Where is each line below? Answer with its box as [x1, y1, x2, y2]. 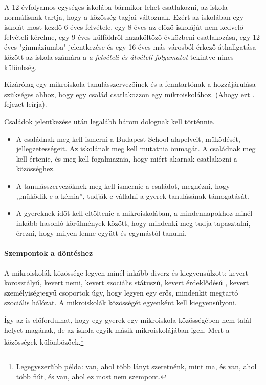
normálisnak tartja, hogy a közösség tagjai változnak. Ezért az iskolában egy [4, 11, 244, 22]
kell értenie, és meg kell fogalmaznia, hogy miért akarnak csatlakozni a [16, 153, 237, 164]
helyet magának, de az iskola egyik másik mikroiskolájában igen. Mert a [4, 324, 230, 335]
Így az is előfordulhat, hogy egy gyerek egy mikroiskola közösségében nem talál [4, 314, 251, 325]
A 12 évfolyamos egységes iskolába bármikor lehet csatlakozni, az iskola [4, 2, 228, 12]
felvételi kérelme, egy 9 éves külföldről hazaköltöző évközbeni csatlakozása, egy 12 [4, 31, 260, 42]
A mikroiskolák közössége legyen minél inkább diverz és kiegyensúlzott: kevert [4, 267, 248, 278]
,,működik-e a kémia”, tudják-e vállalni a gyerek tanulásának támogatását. [16, 190, 249, 201]
